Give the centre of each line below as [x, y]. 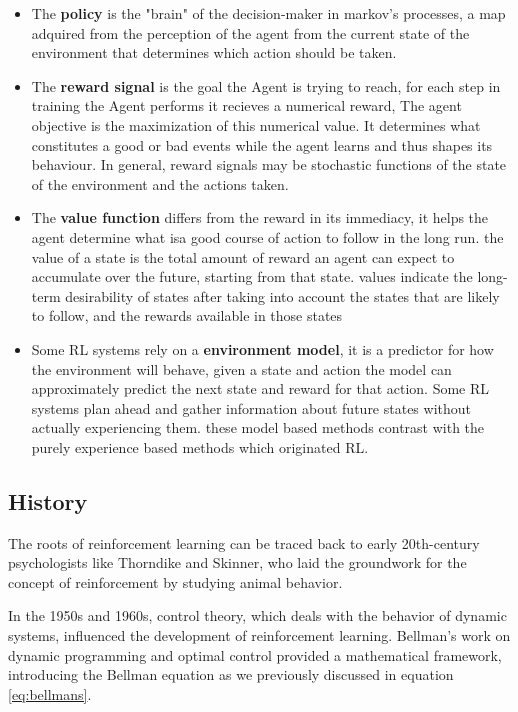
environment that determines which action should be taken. [214, 52]
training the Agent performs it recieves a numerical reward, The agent [246, 105]
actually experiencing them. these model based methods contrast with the [258, 427]
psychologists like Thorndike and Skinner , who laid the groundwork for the [237, 562]
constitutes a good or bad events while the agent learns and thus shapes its [262, 144]
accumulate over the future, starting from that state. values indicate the [252, 276]
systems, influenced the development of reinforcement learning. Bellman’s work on [259, 635]
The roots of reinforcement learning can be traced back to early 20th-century [244, 542]
